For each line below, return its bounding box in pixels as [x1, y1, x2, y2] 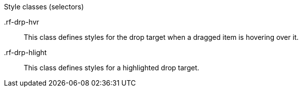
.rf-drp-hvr [4, 18, 40, 26]
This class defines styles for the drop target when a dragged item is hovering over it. [24, 33, 299, 41]
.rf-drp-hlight [4, 48, 47, 57]
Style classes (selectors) [4, 2, 84, 11]
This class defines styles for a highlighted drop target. [24, 63, 200, 72]
